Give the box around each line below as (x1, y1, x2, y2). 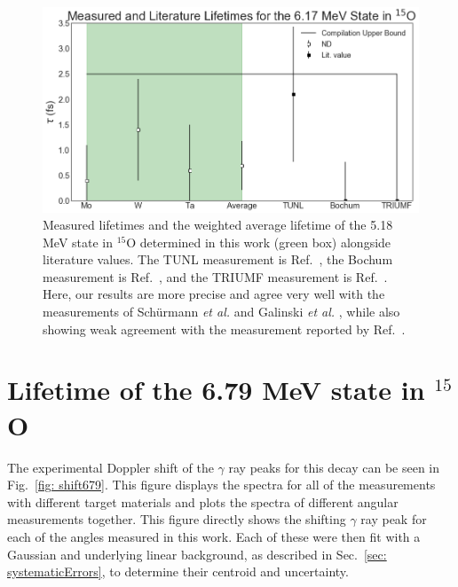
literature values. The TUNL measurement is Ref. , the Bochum (43, 250, 393, 269)
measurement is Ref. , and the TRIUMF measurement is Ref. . (43, 267, 388, 286)
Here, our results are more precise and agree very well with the (43, 285, 385, 303)
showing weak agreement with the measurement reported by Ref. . (43, 319, 406, 338)
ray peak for (360, 510, 427, 528)
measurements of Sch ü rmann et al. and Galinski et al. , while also (43, 302, 400, 321)
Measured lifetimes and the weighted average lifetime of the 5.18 (43, 215, 393, 234)
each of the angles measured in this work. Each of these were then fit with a (7, 527, 421, 545)
